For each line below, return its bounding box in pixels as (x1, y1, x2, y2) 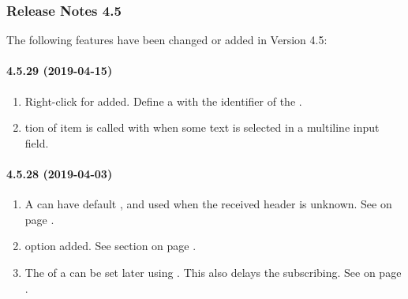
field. (24, 134, 49, 151)
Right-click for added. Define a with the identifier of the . (24, 92, 302, 109)
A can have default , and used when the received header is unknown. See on (24, 196, 392, 212)
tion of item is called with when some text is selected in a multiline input (24, 119, 380, 136)
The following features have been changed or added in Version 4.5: (6, 32, 328, 48)
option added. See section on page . (24, 237, 197, 254)
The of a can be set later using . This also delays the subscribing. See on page (24, 263, 402, 280)
